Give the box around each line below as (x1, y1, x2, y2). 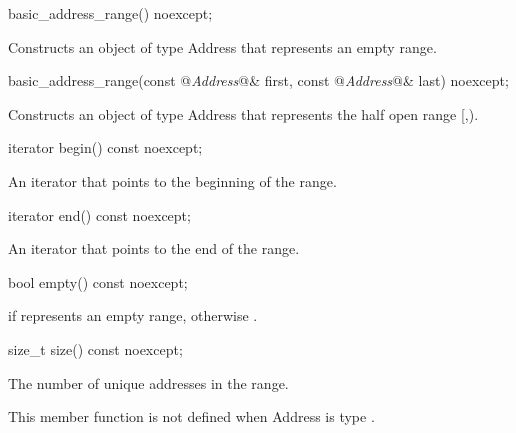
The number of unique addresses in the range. (8, 372, 289, 393)
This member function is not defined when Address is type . (8, 406, 375, 427)
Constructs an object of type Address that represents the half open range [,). (8, 103, 479, 124)
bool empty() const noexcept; (8, 271, 188, 292)
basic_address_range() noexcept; (8, 3, 213, 23)
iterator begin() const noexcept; (8, 137, 203, 158)
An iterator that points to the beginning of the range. (8, 170, 337, 191)
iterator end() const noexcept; (8, 204, 191, 225)
